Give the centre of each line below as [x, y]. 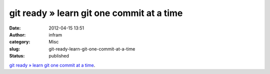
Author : [17, 34]
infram [55, 34]
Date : [15, 28]
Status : [17, 56]
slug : [14, 49]
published [59, 56]
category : [20, 42]
